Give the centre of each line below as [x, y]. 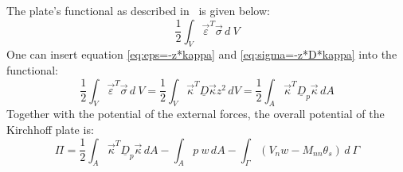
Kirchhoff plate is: [50, 129]
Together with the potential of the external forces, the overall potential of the [196, 114]
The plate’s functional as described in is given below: [138, 10]
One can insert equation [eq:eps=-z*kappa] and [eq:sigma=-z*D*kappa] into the [202, 54]
